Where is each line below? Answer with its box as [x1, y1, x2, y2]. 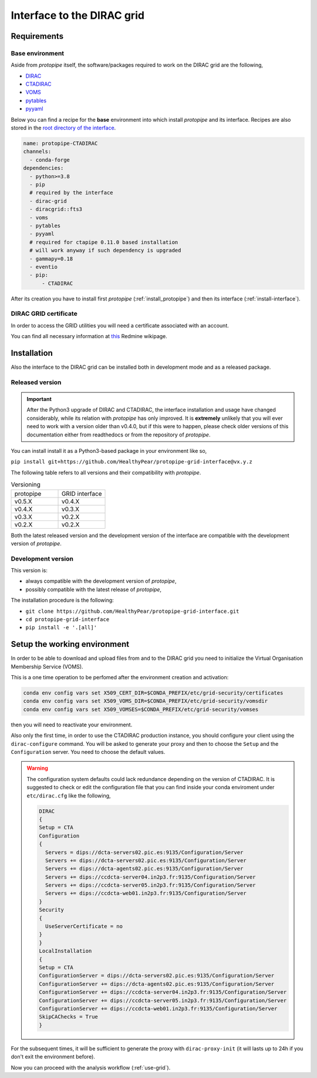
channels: [23, 148, 52, 155]
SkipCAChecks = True [39, 1013, 98, 1020]
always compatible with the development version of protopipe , [25, 578, 177, 585]
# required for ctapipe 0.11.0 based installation [29, 239, 178, 245]
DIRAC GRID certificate [11, 309, 77, 318]
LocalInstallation [39, 947, 92, 954]
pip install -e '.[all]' [25, 624, 97, 631]
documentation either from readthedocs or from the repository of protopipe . [26, 431, 211, 438]
